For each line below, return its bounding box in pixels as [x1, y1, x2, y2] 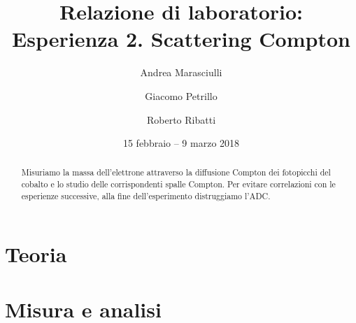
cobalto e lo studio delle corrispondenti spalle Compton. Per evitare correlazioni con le [21, 178, 336, 190]
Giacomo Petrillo [145, 88, 218, 103]
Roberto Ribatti [146, 112, 216, 127]
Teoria [5, 240, 67, 268]
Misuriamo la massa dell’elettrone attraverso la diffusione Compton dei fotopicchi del [21, 166, 331, 178]
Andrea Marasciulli [140, 65, 222, 80]
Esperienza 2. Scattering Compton [12, 24, 350, 53]
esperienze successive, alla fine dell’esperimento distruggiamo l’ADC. [21, 189, 271, 201]
